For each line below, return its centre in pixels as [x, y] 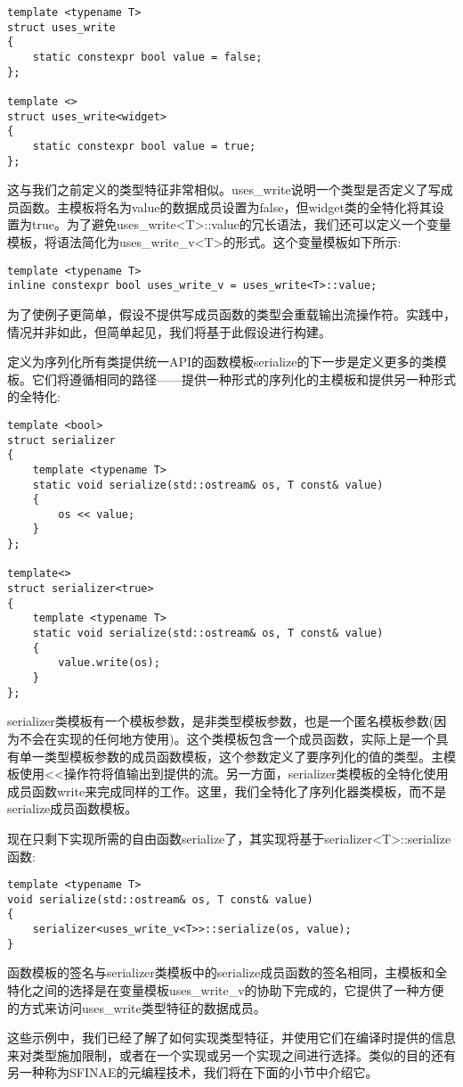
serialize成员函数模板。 [73, 808]
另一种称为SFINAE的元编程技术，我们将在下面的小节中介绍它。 [193, 1072]
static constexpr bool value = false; [147, 57]
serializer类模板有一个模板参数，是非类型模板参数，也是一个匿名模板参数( [221, 721]
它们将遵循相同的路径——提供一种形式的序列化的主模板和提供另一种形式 [244, 379]
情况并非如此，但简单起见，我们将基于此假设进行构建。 [169, 331]
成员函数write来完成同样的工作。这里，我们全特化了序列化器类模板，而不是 [227, 791]
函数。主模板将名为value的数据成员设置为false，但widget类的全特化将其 [225, 206]
